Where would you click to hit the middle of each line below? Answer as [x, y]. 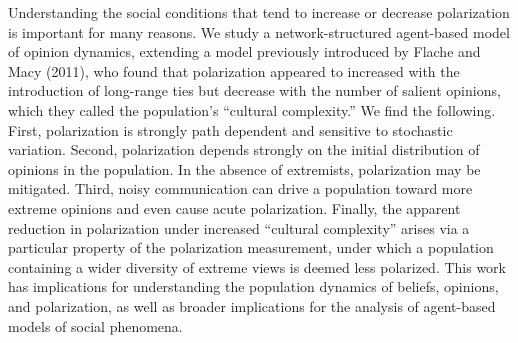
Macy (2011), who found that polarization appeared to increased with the [234, 70]
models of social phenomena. [95, 325]
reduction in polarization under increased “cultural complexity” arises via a [239, 227]
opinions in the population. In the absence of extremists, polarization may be [244, 168]
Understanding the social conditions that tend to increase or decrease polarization [259, 12]
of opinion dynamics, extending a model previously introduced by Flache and [244, 51]
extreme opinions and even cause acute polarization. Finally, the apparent [234, 207]
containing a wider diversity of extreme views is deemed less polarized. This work [257, 266]
